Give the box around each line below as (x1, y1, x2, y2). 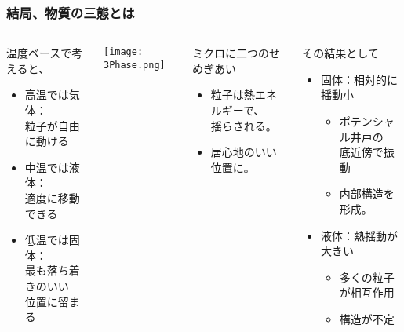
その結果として (302, 45, 379, 61)
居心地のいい (210, 144, 277, 160)
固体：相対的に (320, 71, 398, 87)
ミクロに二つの (191, 45, 269, 61)
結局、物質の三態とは (6, 2, 135, 22)
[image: (103, 46, 144, 58)
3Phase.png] (103, 59, 166, 71)
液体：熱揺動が (320, 227, 398, 243)
